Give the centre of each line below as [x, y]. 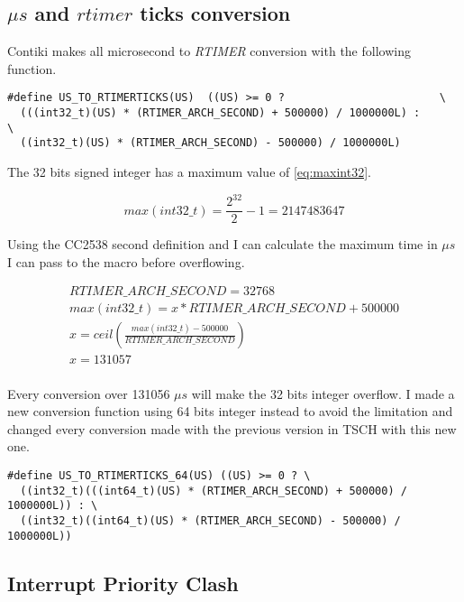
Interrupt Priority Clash [123, 583]
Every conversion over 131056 [89, 393]
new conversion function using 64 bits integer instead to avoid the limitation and [230, 411]
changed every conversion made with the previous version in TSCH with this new [232, 428]
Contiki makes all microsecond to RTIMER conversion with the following [209, 51]
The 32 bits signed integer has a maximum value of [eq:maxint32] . [189, 172]
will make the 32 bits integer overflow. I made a [323, 393]
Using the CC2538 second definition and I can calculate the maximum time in [223, 244]
